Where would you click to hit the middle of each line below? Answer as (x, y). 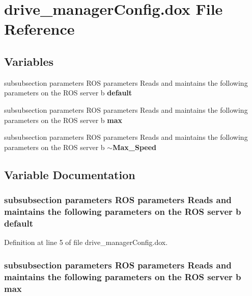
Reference (39, 29)
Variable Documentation (70, 174)
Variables (29, 61)
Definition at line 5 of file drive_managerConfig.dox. (86, 242)
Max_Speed (134, 147)
